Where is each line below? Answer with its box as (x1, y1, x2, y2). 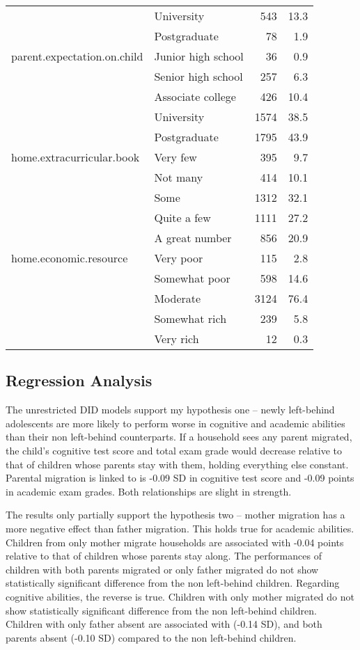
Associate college (154, 88, 236, 104)
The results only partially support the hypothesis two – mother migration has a (6, 507, 345, 522)
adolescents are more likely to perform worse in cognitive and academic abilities (6, 415, 345, 430)
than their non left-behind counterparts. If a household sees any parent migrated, (6, 429, 352, 444)
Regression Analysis (6, 370, 152, 391)
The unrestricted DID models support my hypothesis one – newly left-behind (6, 402, 335, 417)
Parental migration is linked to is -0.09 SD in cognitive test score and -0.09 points (6, 470, 354, 485)
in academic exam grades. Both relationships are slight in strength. (6, 484, 292, 498)
